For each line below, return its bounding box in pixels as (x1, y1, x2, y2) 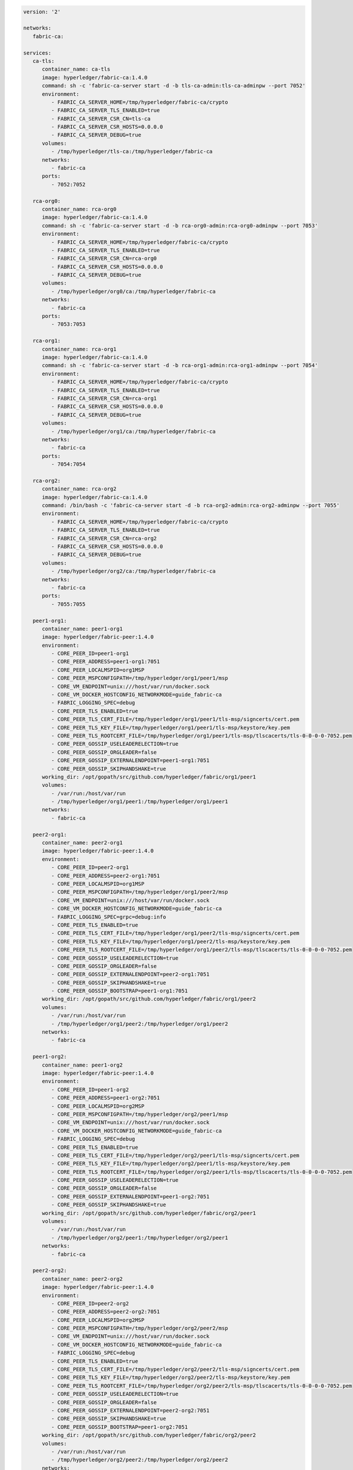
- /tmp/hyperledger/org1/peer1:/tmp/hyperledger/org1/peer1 (51, 799, 228, 805)
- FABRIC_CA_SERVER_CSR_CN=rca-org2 (51, 535, 157, 542)
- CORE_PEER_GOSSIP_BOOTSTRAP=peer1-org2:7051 (51, 1424, 188, 1430)
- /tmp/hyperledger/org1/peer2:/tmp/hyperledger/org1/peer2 (51, 1020, 228, 1027)
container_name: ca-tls (42, 66, 111, 73)
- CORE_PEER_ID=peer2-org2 (51, 1300, 129, 1307)
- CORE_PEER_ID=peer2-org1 (51, 864, 129, 871)
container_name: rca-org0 (42, 206, 117, 212)
